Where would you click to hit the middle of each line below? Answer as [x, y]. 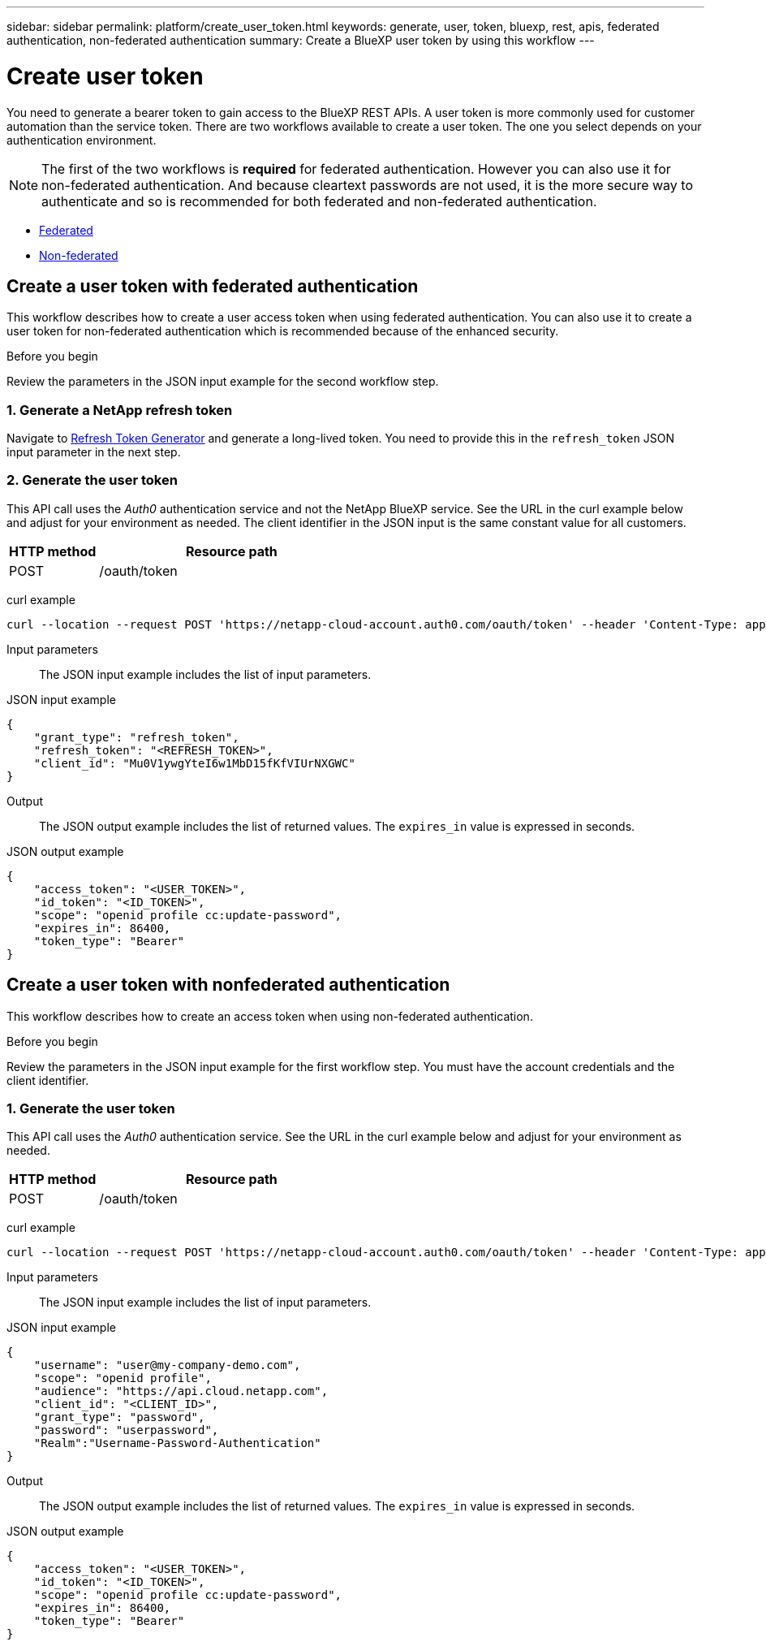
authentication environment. [82, 140]
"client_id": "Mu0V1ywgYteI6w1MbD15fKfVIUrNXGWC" [194, 763]
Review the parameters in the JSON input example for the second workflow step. [223, 382]
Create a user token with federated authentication [213, 286]
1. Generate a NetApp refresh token [120, 410]
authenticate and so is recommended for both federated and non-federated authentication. [319, 201]
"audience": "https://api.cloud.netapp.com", [181, 1391]
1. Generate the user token [91, 1109]
